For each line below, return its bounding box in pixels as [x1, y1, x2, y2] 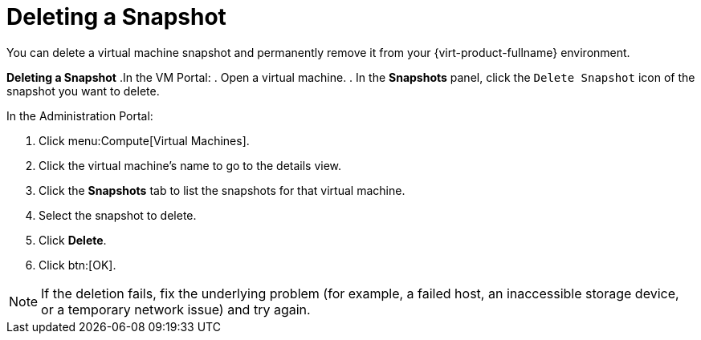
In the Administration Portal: [6, 108, 153, 123]
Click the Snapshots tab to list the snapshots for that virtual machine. [39, 183, 406, 197]
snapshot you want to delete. [6, 83, 160, 98]
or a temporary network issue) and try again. [41, 301, 311, 318]
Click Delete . [39, 233, 107, 247]
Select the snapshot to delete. [39, 208, 197, 222]
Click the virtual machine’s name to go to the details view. [39, 158, 342, 172]
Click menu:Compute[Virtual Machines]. [39, 133, 250, 148]
